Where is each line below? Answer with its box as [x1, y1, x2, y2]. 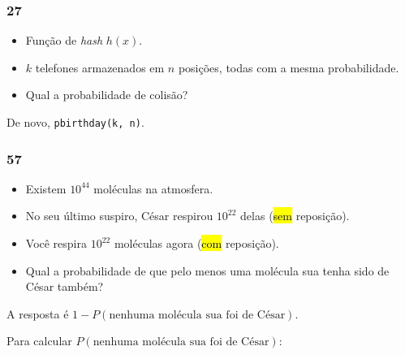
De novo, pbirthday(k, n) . [6, 114, 144, 130]
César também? [25, 278, 104, 295]
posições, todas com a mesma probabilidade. [178, 58, 399, 76]
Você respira [25, 235, 88, 252]
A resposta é [6, 305, 69, 322]
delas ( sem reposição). [240, 207, 350, 224]
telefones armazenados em [35, 58, 165, 76]
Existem [25, 180, 67, 197]
